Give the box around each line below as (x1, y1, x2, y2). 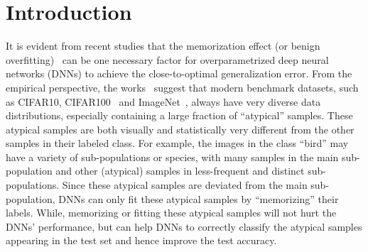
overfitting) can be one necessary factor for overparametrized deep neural (6, 52, 329, 67)
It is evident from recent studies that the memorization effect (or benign (6, 38, 320, 53)
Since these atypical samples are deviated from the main (62, 177, 308, 192)
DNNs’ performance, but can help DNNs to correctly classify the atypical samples (6, 219, 362, 234)
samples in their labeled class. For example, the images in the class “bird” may (6, 136, 349, 150)
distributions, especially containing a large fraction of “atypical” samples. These (6, 108, 353, 123)
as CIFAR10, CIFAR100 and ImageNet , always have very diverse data (6, 94, 321, 109)
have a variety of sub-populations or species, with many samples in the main (6, 149, 339, 164)
